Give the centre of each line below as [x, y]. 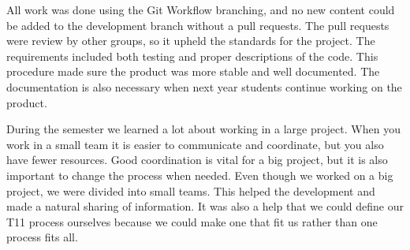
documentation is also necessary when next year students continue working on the [204, 86]
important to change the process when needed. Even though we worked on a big [200, 175]
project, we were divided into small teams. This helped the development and [191, 190]
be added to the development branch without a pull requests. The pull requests [198, 25]
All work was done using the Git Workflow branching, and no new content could [201, 9]
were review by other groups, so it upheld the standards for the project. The [191, 41]
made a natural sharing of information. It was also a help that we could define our [205, 206]
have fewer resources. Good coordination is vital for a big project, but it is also [197, 160]
